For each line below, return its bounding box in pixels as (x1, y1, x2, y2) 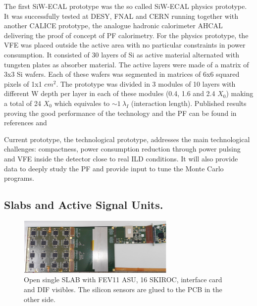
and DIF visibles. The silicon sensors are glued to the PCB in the (24, 284, 222, 294)
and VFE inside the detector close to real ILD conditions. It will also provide (4, 153, 238, 163)
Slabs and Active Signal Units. (4, 197, 163, 212)
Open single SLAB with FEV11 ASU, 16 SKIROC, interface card (24, 274, 222, 285)
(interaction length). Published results (131, 98, 247, 108)
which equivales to (54, 98, 110, 108)
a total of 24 (4, 98, 42, 108)
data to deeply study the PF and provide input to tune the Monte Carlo (4, 163, 224, 173)
